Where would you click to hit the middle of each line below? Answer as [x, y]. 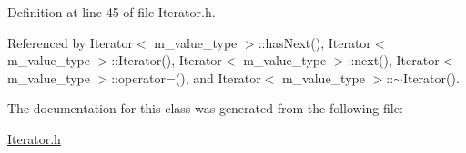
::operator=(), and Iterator [186, 77]
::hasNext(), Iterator [314, 42]
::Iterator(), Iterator [167, 60]
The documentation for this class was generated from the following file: [205, 108]
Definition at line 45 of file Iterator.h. [111, 12]
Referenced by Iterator [70, 42]
